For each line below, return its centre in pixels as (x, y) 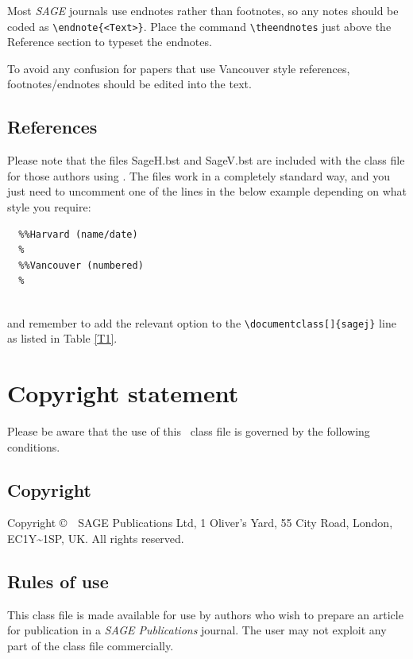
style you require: (49, 207)
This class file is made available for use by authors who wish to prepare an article (205, 614)
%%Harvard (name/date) (78, 234)
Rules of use (58, 581)
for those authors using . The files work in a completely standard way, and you (199, 175)
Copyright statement (123, 393)
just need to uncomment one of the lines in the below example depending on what (207, 191)
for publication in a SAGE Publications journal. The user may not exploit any (197, 630)
